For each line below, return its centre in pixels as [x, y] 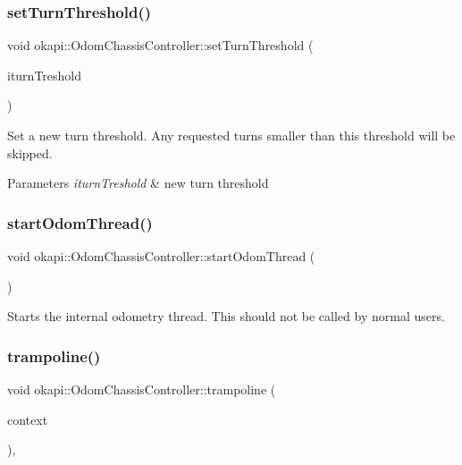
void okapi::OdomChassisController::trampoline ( [142, 389]
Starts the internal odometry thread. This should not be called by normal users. [226, 316]
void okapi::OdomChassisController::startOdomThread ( [161, 256]
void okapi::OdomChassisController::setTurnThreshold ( [160, 45]
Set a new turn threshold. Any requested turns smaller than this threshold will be [231, 135]
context [28, 419]
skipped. [30, 152]
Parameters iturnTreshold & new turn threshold [138, 183]
